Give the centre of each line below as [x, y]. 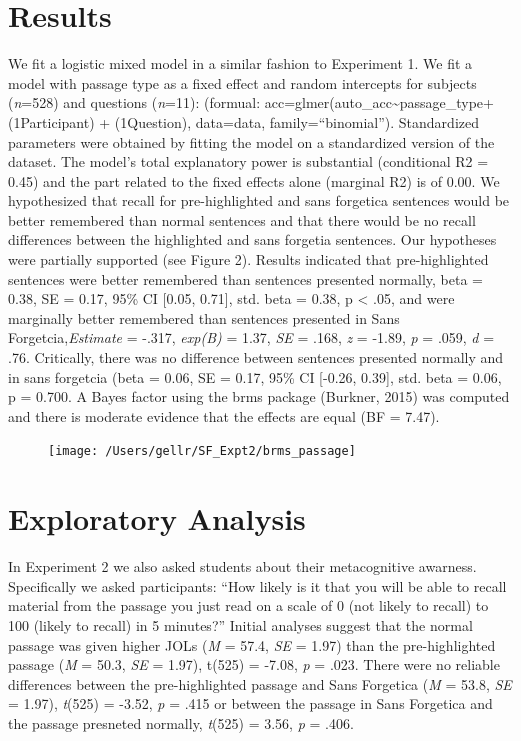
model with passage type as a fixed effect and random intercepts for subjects [242, 82]
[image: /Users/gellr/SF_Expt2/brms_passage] [202, 451]
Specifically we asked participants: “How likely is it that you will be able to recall [257, 585]
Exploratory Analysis [157, 518]
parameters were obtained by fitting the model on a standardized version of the [251, 141]
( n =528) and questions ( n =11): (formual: [134, 102]
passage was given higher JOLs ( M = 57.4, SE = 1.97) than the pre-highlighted [252, 644]
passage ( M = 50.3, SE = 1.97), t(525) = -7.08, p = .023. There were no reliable [254, 664]
